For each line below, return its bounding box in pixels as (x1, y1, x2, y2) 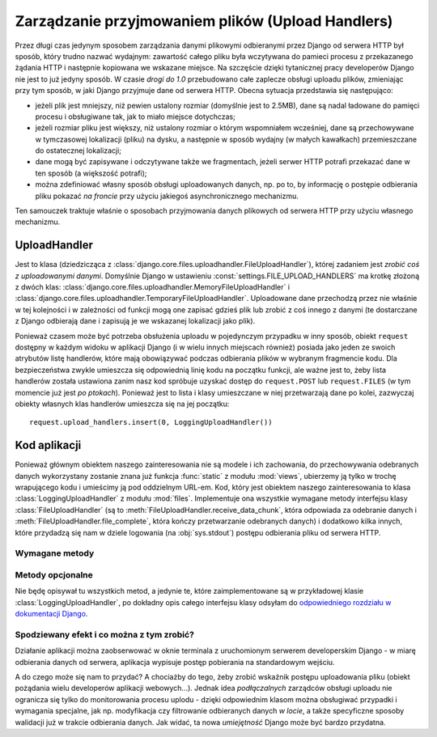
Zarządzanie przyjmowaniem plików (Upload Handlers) (15, 12, 393, 30)
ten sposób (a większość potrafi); (35, 168, 147, 178)
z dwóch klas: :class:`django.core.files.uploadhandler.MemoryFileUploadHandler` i (15, 282, 291, 292)
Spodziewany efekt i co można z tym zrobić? (15, 629, 194, 640)
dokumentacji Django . (15, 609, 88, 619)
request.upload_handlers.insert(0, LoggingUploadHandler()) (29, 417, 273, 427)
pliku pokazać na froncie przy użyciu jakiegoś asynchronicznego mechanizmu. (35, 191, 299, 201)
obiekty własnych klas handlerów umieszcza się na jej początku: (15, 399, 230, 409)
